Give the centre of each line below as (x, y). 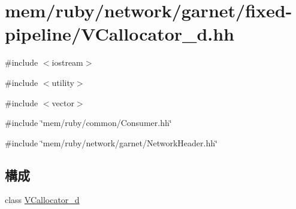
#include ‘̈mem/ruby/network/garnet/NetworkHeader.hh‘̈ (111, 142)
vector (63, 102)
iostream (67, 62)
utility (63, 82)
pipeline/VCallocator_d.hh (120, 34)
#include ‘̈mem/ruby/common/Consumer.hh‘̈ (88, 123)
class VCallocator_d (42, 200)
